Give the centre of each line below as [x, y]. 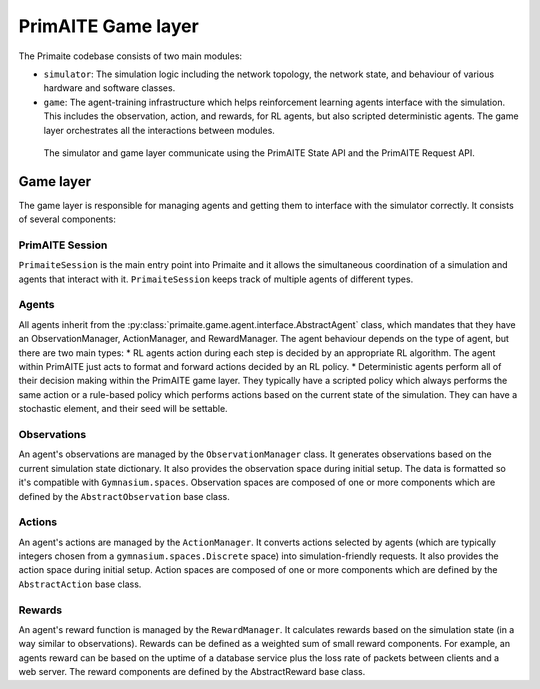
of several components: [67, 219]
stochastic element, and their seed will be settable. [123, 409]
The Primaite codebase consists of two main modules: [130, 56]
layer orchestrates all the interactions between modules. [159, 130]
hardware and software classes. [109, 88]
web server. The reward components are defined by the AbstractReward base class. [192, 672]
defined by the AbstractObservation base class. [124, 496]
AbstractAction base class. [80, 584]
